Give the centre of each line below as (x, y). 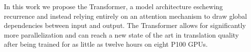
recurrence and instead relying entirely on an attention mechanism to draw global (125, 16)
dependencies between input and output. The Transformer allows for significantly (125, 25)
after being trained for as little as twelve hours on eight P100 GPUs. (106, 44)
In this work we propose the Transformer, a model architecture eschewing (114, 6)
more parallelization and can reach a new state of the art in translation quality (121, 34)
